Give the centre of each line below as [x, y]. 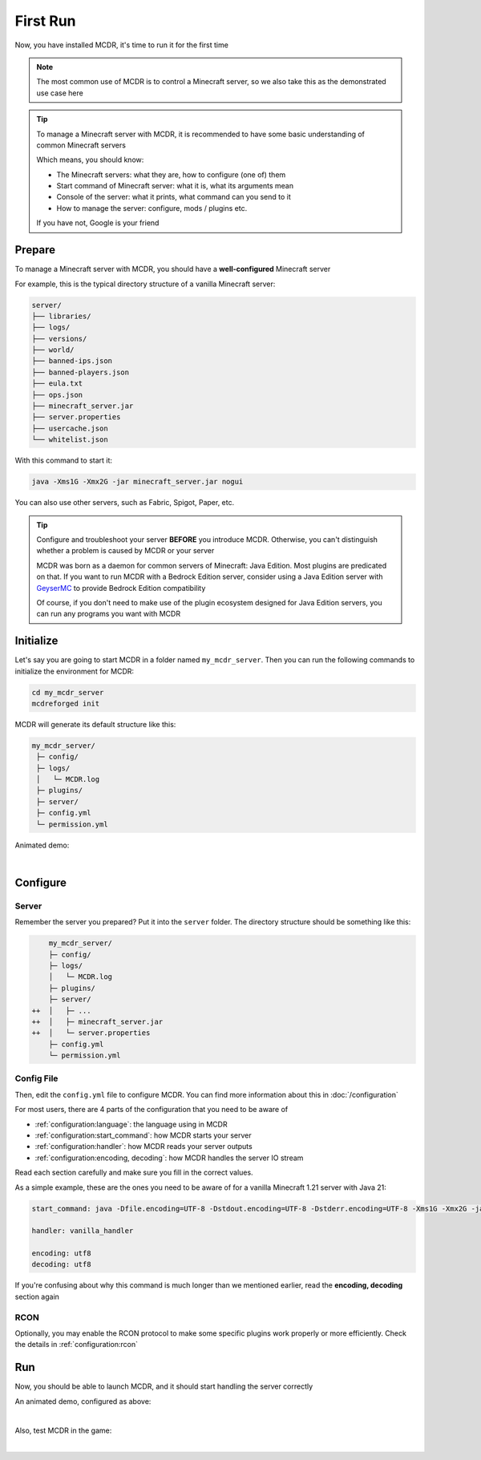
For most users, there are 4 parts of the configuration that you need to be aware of [152, 1110]
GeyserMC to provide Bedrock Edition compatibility [121, 588]
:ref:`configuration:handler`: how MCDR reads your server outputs [143, 1147]
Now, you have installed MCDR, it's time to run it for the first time [121, 45]
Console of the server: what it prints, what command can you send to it [174, 197]
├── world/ [53, 350]
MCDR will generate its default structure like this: [95, 724]
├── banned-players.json [81, 372]
